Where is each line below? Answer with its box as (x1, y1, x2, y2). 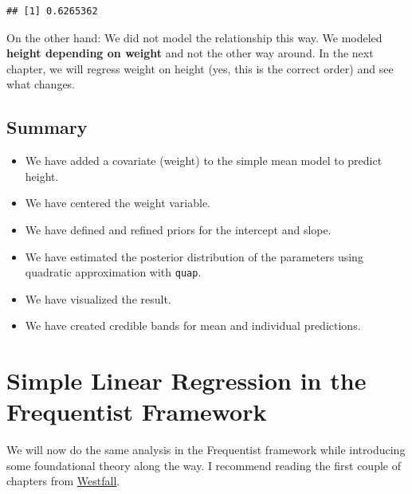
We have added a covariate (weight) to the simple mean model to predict (25, 152, 383, 169)
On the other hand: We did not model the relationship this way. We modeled (6, 29, 383, 45)
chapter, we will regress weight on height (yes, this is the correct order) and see (6, 60, 394, 76)
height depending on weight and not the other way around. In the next (6, 45, 374, 61)
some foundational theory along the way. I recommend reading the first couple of (6, 457, 401, 473)
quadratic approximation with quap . (25, 264, 202, 280)
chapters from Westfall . (6, 472, 120, 489)
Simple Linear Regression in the (6, 364, 367, 397)
